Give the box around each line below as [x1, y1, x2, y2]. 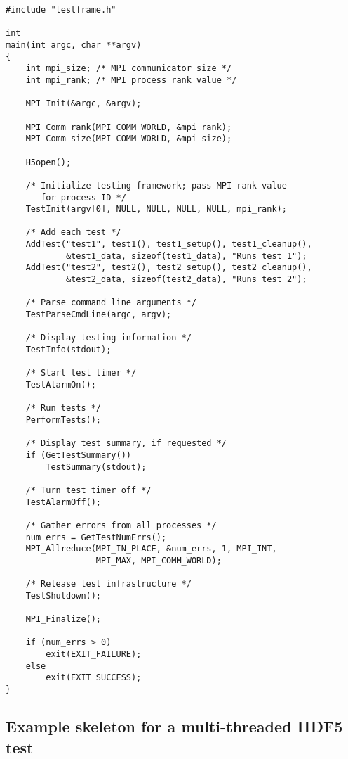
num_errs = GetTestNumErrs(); [25, 532, 167, 542]
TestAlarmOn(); [25, 380, 96, 390]
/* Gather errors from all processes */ [25, 520, 217, 530]
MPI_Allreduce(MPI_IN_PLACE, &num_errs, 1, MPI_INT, [25, 544, 277, 554]
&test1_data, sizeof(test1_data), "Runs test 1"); [65, 250, 307, 261]
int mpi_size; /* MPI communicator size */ [25, 63, 232, 74]
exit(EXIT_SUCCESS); [46, 672, 142, 683]
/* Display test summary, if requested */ [25, 438, 227, 449]
